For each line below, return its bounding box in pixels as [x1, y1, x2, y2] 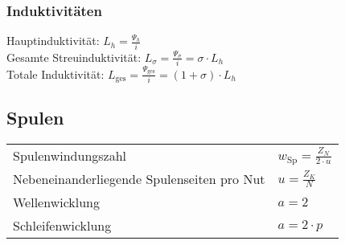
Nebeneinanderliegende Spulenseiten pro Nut [13, 169, 265, 189]
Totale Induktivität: [6, 65, 105, 82]
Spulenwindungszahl [13, 146, 127, 165]
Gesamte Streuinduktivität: [6, 48, 142, 65]
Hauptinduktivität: [6, 32, 100, 49]
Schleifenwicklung [13, 216, 112, 235]
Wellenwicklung [13, 193, 101, 212]
